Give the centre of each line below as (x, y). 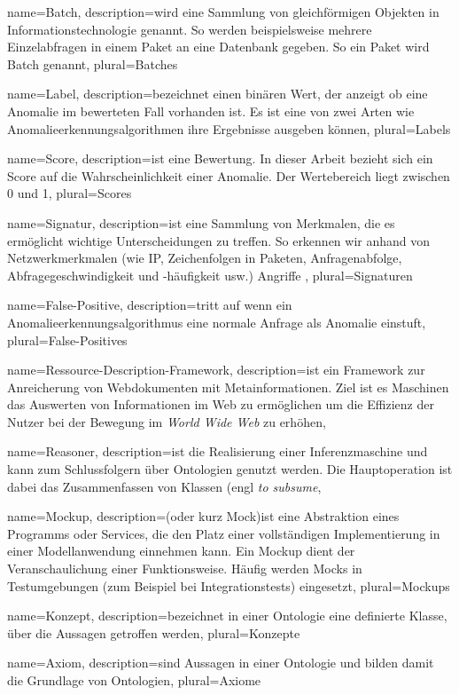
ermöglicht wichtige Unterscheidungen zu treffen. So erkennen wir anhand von (219, 240)
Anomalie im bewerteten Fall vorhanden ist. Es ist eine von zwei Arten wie (211, 111)
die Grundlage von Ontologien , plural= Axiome (134, 680)
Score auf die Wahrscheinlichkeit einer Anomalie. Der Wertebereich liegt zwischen (229, 175)
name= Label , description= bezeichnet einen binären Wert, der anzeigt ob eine (218, 94)
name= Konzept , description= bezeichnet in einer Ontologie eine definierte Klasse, (227, 616)
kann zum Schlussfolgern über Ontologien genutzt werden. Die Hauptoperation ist (230, 469)
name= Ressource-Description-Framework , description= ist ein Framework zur (216, 370)
